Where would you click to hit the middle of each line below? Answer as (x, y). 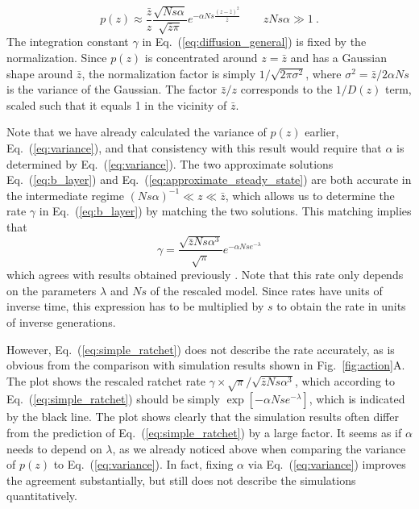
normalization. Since (57, 57)
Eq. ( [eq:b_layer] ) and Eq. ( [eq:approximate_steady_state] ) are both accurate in (209, 179)
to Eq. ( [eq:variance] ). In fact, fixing (143, 464)
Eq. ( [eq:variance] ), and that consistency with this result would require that (194, 147)
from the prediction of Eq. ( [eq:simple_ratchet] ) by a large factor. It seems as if (204, 433)
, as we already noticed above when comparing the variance (259, 448)
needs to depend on (54, 448)
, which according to (345, 380)
